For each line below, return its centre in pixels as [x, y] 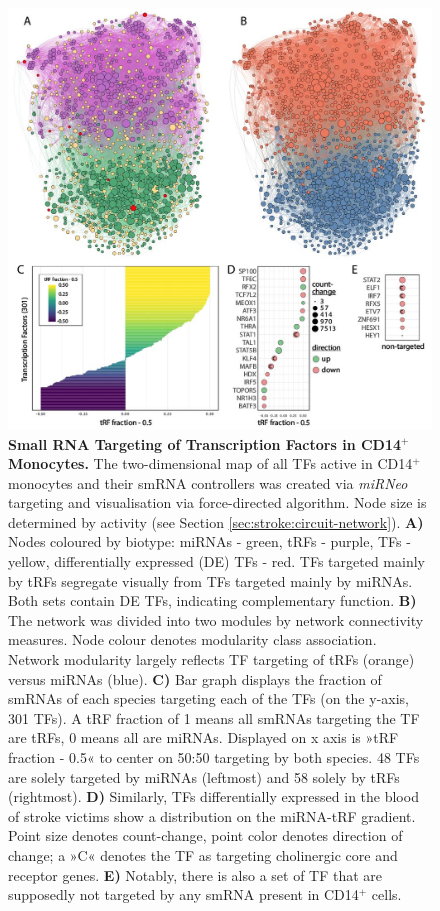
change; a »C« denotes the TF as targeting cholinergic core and [203, 854]
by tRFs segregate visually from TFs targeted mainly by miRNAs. [210, 580]
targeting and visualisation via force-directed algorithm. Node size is [217, 502]
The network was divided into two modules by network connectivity [216, 619]
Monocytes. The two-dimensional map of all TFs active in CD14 [210, 463]
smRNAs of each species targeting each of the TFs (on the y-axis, [208, 698]
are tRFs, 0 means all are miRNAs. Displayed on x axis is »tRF [203, 737]
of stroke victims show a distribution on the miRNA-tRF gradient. [212, 815]
